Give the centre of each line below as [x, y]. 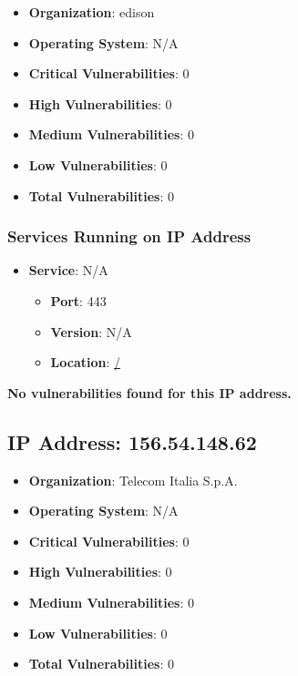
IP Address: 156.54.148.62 [132, 441]
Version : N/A [91, 331]
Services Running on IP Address [129, 236]
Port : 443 [78, 300]
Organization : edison [92, 12]
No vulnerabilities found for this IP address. [149, 392]
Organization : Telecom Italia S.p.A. [133, 480]
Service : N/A [68, 270]
